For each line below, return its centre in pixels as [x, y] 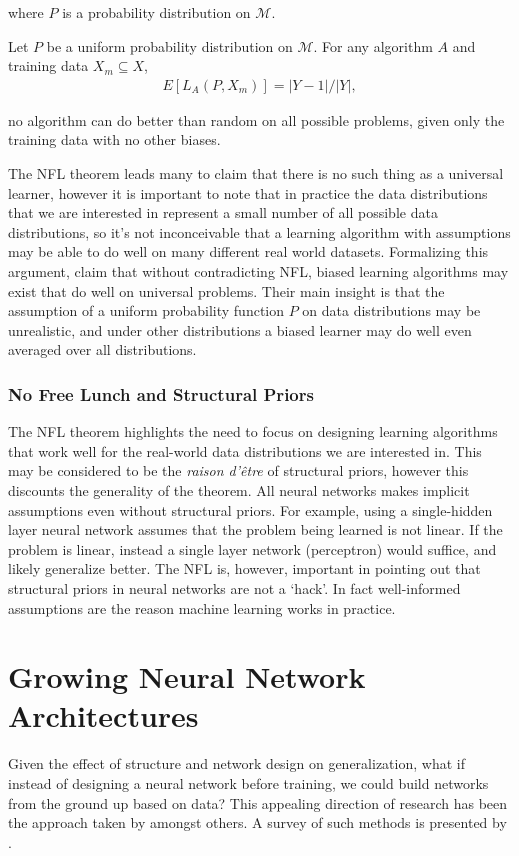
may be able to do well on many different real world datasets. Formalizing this [248, 251]
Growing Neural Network [187, 676]
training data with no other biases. [114, 139]
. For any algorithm [373, 45]
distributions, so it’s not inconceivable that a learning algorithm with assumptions [259, 231]
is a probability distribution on [156, 12]
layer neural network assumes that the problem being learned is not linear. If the [255, 529]
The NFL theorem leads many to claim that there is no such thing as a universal [256, 173]
